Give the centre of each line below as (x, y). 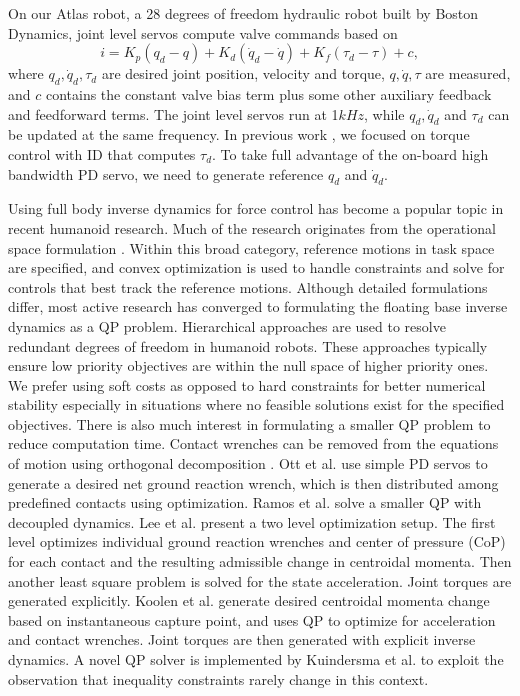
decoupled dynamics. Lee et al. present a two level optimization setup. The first (252, 521)
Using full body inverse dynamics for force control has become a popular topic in (256, 208)
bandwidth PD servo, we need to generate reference (166, 173)
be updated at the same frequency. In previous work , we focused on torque (239, 134)
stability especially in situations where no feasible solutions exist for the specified (256, 404)
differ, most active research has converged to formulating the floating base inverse (258, 306)
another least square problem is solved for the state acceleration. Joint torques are (260, 580)
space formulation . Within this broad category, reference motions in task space (251, 247)
